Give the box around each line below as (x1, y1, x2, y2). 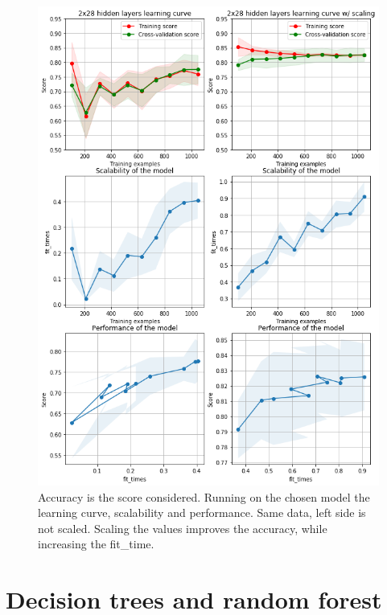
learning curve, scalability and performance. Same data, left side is (38, 504, 366, 521)
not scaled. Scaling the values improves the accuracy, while (38, 519, 327, 536)
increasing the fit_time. (38, 535, 154, 552)
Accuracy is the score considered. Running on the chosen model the (38, 488, 370, 505)
